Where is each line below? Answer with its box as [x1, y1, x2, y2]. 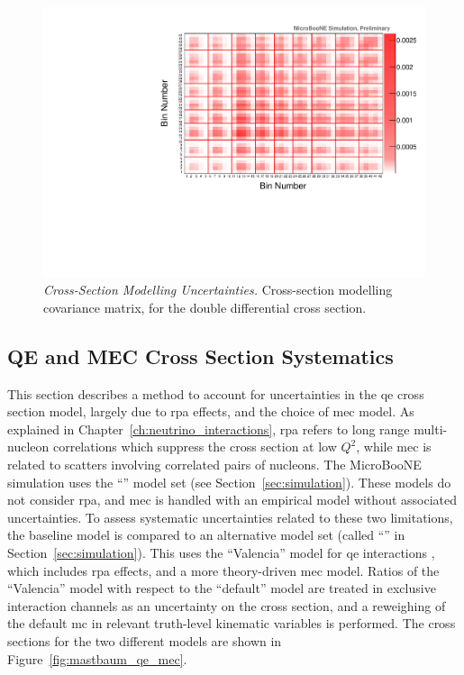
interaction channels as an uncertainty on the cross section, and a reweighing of [7, 596, 446, 615]
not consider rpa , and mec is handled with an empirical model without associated [7, 490, 458, 509]
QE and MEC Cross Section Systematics [7, 342, 394, 369]
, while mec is [356, 437, 432, 456]
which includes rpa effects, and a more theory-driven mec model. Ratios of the [7, 561, 440, 579]
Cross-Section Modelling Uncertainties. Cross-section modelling [43, 280, 393, 299]
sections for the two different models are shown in [7, 631, 282, 650]
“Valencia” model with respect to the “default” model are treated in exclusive [7, 579, 436, 597]
